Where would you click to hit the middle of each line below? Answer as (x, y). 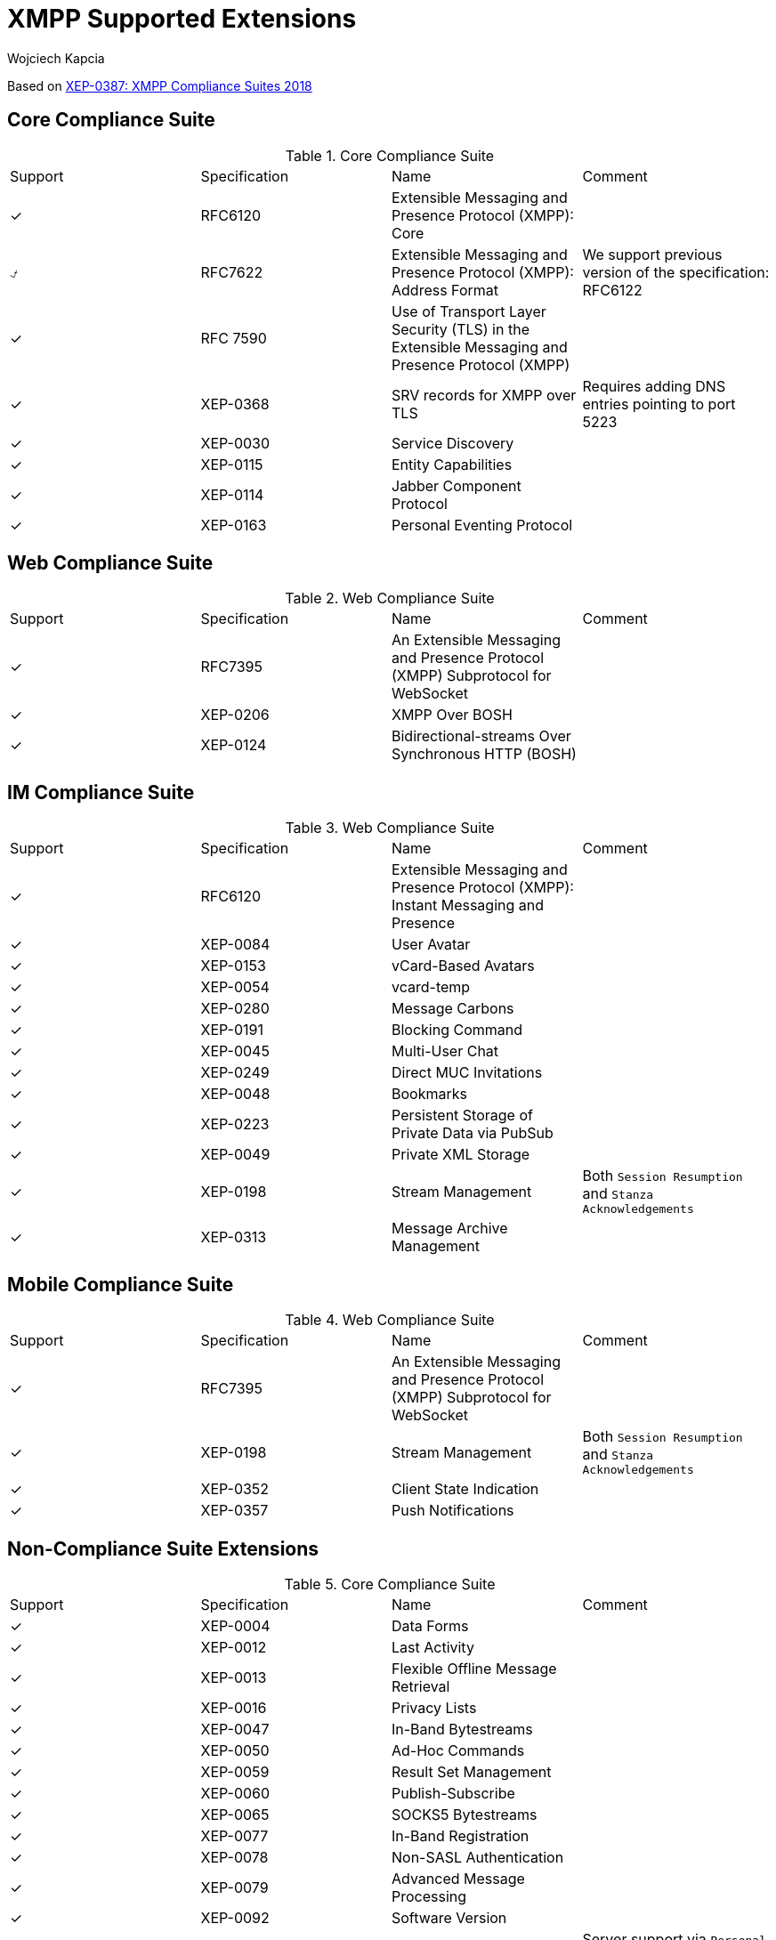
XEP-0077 (234, 1835)
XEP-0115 (232, 464)
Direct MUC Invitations (467, 1073)
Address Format (445, 290)
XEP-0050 (235, 1750)
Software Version (449, 1917)
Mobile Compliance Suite (121, 1284)
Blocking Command (457, 1030)
